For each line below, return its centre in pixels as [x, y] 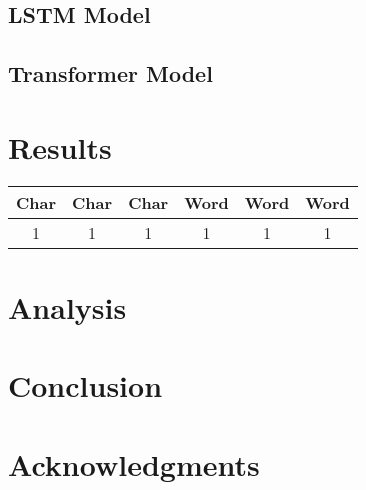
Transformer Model [110, 73]
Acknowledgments [134, 463]
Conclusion [85, 385]
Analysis [67, 306]
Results [60, 146]
